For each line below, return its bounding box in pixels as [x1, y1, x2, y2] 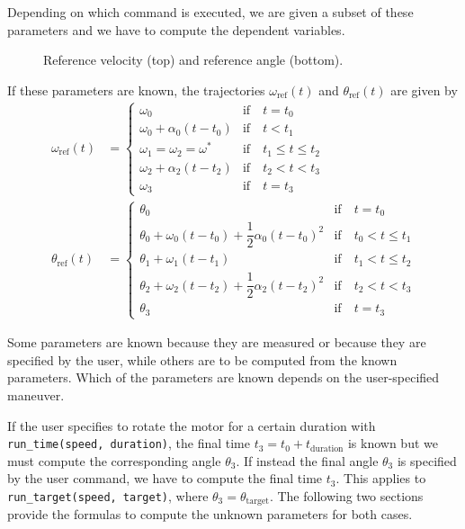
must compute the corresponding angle [7, 451, 221, 470]
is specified [397, 451, 457, 470]
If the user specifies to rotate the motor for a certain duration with [7, 416, 376, 435]
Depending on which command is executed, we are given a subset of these [7, 3, 414, 21]
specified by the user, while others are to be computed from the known [7, 350, 398, 369]
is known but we [347, 434, 438, 453]
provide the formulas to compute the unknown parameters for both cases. [7, 505, 413, 524]
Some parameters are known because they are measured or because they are [7, 333, 426, 352]
